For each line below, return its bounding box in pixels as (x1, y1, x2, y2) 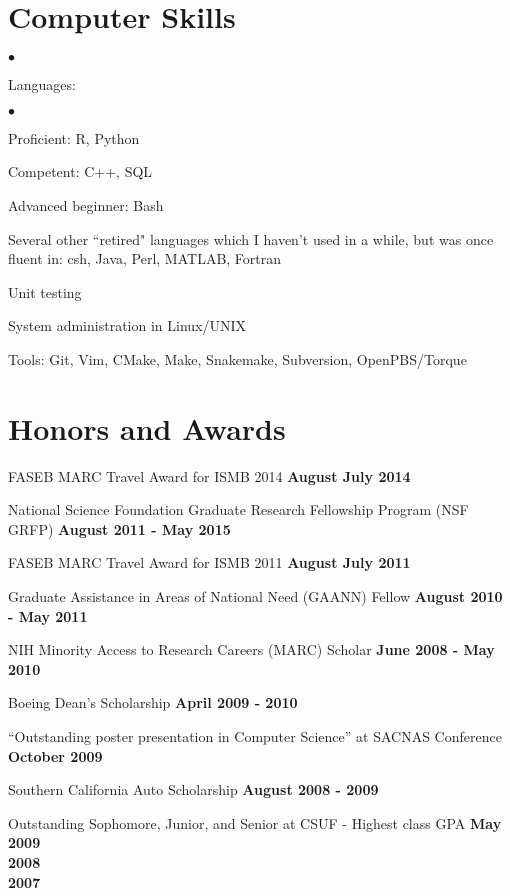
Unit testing (8, 281, 82, 302)
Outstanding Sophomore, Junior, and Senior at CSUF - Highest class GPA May (8, 812, 502, 833)
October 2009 (8, 745, 103, 766)
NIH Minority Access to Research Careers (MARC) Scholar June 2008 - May (8, 639, 495, 660)
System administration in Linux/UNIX (8, 315, 247, 336)
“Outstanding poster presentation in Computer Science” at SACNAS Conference (8, 725, 502, 746)
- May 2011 (8, 605, 88, 626)
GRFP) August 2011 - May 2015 (8, 518, 231, 539)
